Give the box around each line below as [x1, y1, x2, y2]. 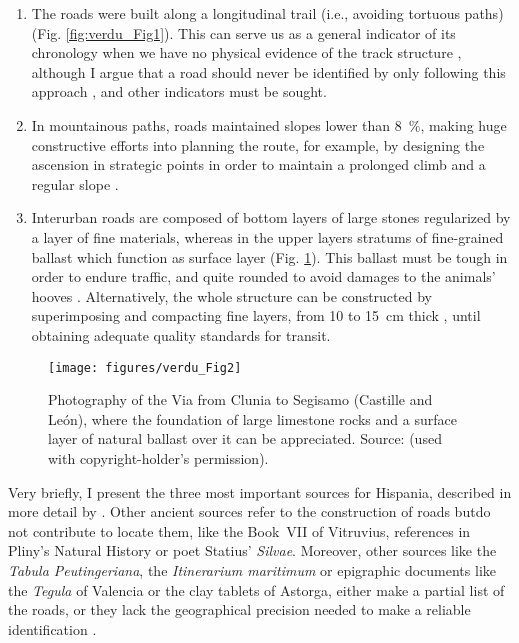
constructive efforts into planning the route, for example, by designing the [31, 134, 485, 155]
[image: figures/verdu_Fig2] [48, 360, 242, 375]
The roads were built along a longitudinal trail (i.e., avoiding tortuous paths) [31, 3, 504, 23]
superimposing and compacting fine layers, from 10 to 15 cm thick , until [31, 305, 481, 326]
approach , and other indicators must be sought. [31, 81, 327, 102]
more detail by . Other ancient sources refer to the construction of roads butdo [8, 501, 491, 522]
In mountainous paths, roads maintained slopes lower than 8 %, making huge [31, 114, 507, 135]
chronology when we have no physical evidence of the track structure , [31, 42, 462, 63]
